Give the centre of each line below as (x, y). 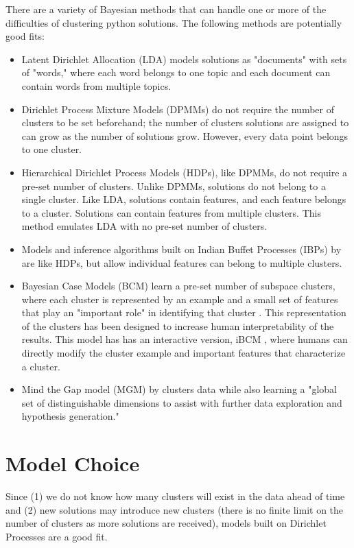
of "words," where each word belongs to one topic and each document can (176, 72)
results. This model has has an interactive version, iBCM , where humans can (185, 339)
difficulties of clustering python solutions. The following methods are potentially (174, 22)
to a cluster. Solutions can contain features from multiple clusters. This (171, 212)
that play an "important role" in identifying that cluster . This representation (184, 312)
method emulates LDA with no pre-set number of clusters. (144, 226)
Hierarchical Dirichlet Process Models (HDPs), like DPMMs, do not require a (185, 172)
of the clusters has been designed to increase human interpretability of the (178, 325)
